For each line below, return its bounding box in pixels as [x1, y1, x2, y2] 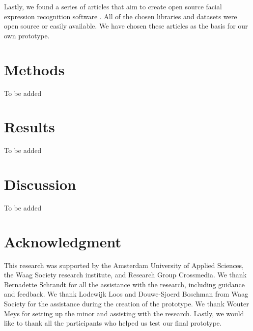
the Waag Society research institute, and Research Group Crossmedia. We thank [4, 270, 247, 280]
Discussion [4, 174, 76, 194]
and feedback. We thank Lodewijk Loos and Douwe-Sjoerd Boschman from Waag [4, 289, 249, 299]
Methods [4, 59, 65, 79]
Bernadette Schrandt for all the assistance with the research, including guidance [4, 279, 245, 289]
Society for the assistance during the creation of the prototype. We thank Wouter [4, 299, 249, 309]
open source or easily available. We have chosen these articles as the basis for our [4, 21, 248, 31]
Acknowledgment [4, 231, 121, 251]
